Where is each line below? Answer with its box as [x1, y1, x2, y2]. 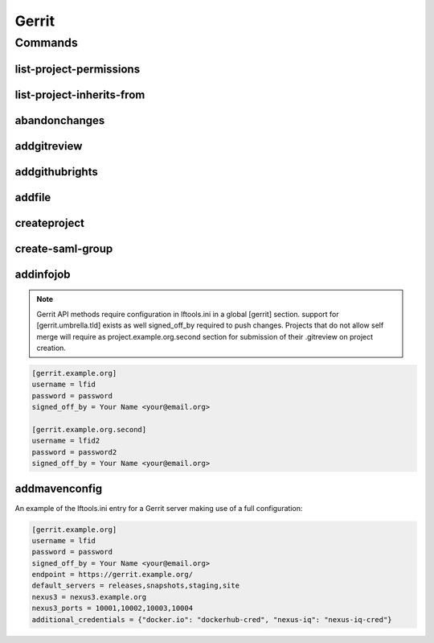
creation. [36, 343, 66, 352]
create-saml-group [14, 241, 113, 255]
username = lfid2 [31, 436, 100, 446]
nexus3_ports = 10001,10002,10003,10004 [31, 604, 193, 613]
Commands [14, 35, 78, 50]
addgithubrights [14, 165, 98, 179]
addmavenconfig [14, 482, 103, 496]
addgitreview [14, 139, 83, 153]
